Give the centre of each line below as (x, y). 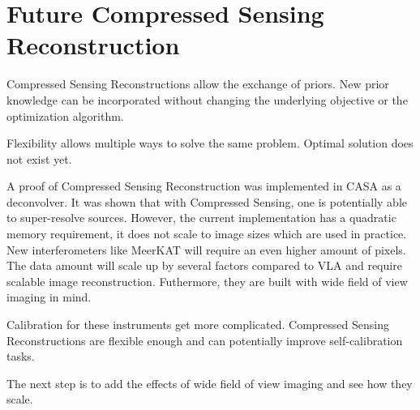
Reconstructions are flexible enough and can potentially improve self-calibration (205, 340)
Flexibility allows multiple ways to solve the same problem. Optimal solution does (210, 143)
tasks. (21, 356)
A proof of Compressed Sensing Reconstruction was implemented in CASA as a (204, 186)
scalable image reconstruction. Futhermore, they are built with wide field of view (207, 281)
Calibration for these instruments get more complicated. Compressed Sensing (198, 325)
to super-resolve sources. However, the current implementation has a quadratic (201, 218)
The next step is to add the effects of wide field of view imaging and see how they (210, 383)
